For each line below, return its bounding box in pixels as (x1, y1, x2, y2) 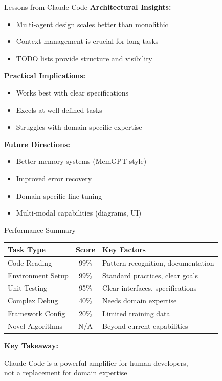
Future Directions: (4, 138, 70, 149)
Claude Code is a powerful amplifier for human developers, (4, 357, 188, 368)
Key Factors (102, 244, 146, 254)
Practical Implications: (4, 70, 86, 81)
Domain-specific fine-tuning (16, 190, 102, 201)
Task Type (8, 244, 46, 254)
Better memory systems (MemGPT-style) (16, 156, 147, 166)
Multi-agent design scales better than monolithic (16, 18, 168, 29)
